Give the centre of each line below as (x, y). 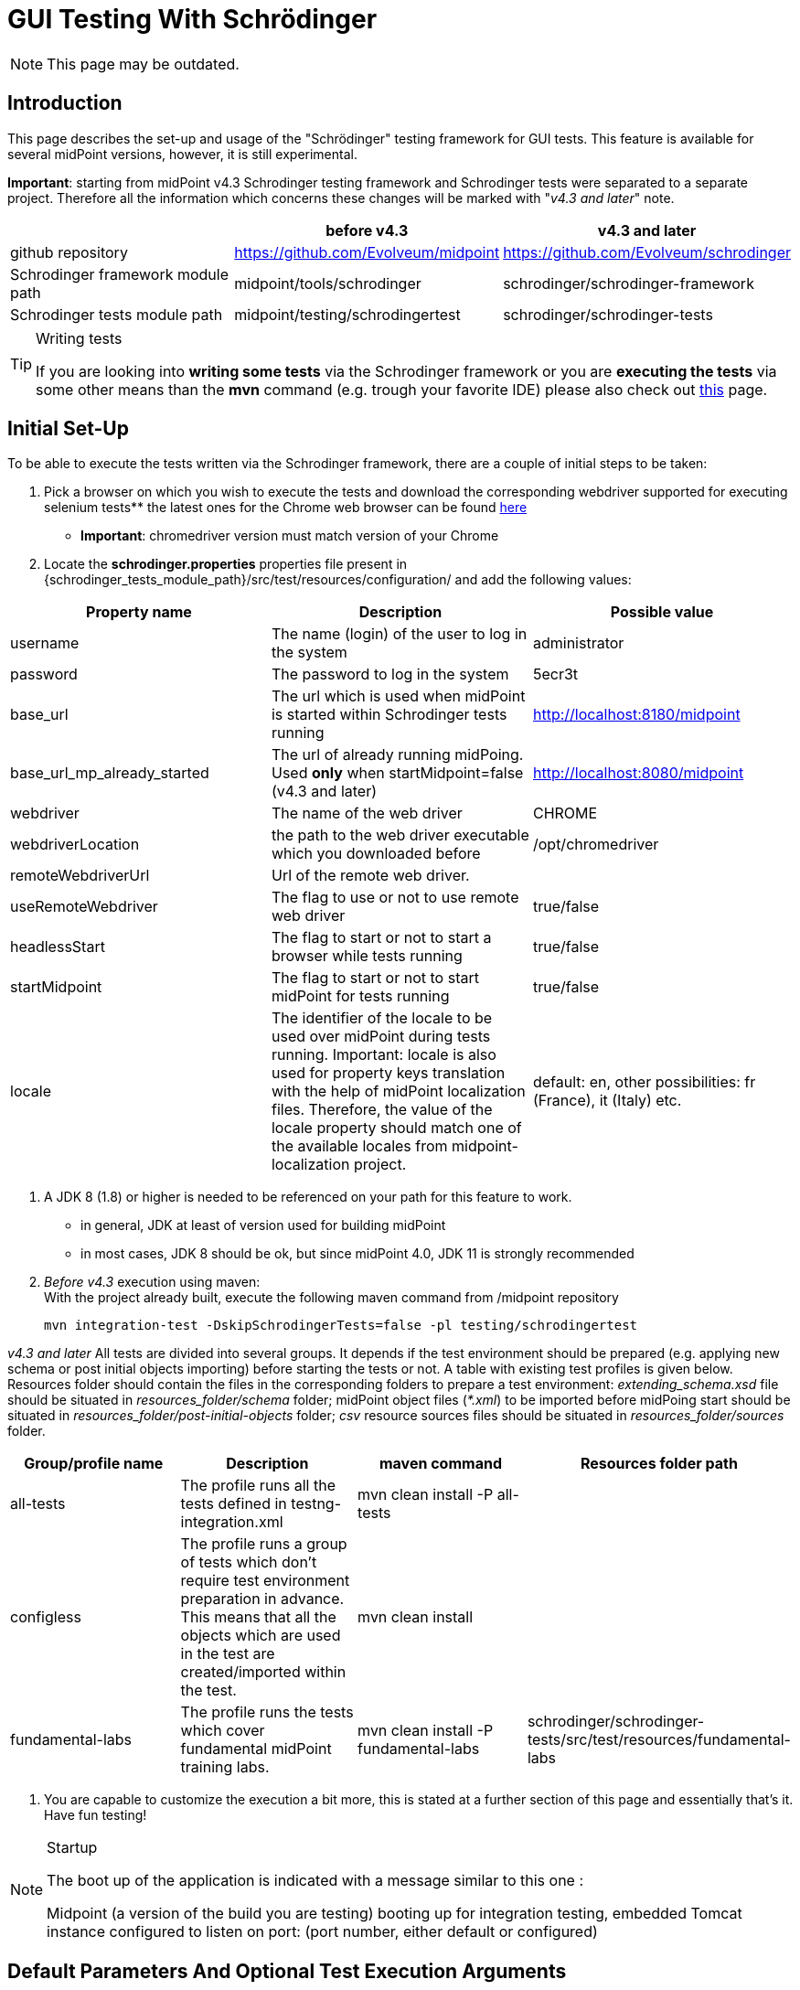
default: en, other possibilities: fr (644, 1082)
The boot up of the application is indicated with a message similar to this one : (315, 1881)
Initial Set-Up (68, 429)
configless (46, 1617)
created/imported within (263, 1672)
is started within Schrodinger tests (389, 715)
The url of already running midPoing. (397, 755)
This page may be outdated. (143, 64)
